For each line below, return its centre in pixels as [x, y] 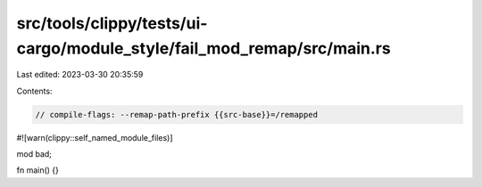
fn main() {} [38, 170]
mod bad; [34, 154]
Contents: [34, 91]
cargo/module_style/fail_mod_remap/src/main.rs [204, 48]
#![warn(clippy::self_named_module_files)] [95, 137]
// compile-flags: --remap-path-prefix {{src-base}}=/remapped [177, 114]
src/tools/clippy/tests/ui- [112, 23]
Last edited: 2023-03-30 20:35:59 [80, 75]
